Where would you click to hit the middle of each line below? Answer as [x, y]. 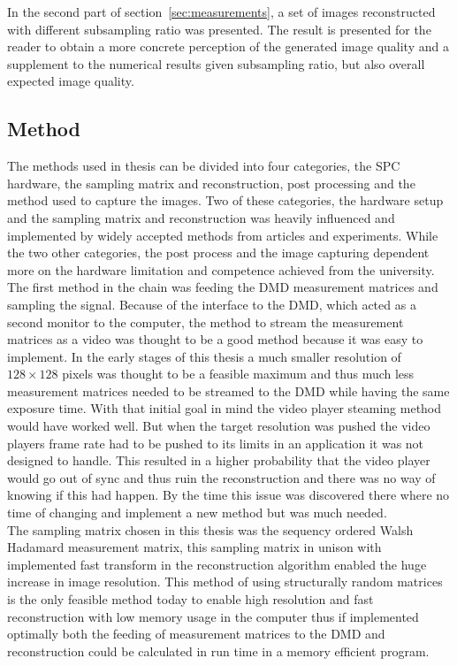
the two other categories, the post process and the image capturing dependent [218, 253]
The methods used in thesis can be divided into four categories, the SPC [204, 166]
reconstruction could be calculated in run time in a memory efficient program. [218, 651]
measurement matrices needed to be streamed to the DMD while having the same [228, 390]
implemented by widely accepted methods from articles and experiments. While [223, 235]
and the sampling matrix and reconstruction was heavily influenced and [201, 217]
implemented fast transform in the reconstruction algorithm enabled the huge [217, 564]
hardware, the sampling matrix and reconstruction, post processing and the [211, 183]
